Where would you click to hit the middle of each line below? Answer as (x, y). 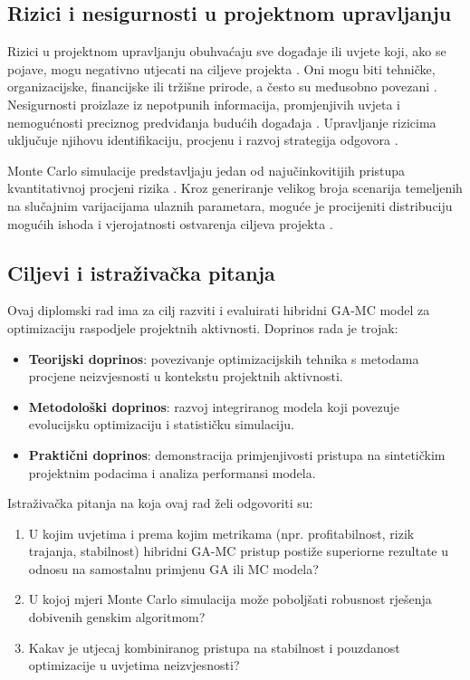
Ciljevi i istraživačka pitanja (141, 272)
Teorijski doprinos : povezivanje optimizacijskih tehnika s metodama (224, 358)
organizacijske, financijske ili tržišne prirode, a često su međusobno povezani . (222, 86)
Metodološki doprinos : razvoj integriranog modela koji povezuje (214, 406)
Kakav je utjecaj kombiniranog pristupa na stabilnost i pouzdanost (214, 647)
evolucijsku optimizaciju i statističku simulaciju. (161, 424)
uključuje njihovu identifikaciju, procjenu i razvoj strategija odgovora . (203, 140)
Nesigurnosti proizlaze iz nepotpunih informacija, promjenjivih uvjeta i (204, 104)
